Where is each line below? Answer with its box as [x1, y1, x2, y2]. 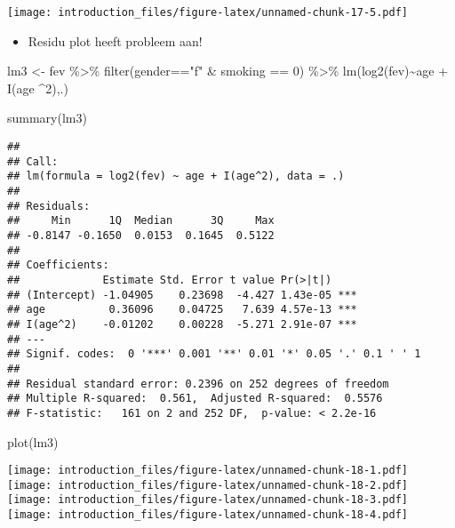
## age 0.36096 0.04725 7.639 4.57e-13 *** [7, 303, 357, 316]
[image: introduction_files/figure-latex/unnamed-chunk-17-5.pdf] [7, 6, 409, 19]
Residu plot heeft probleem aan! [28, 31, 203, 50]
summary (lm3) [7, 108, 87, 127]
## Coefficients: [7, 259, 109, 272]
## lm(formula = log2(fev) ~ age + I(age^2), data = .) [7, 170, 345, 183]
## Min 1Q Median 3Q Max [7, 214, 275, 228]
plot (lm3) [7, 432, 59, 451]
